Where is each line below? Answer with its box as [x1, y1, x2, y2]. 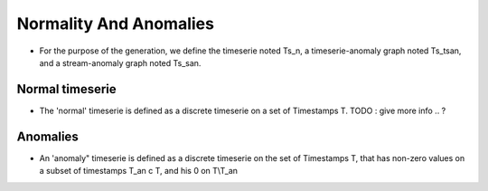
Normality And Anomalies [16, 14, 214, 33]
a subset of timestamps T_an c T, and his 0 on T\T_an [39, 166, 239, 177]
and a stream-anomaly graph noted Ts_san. [39, 57, 202, 68]
